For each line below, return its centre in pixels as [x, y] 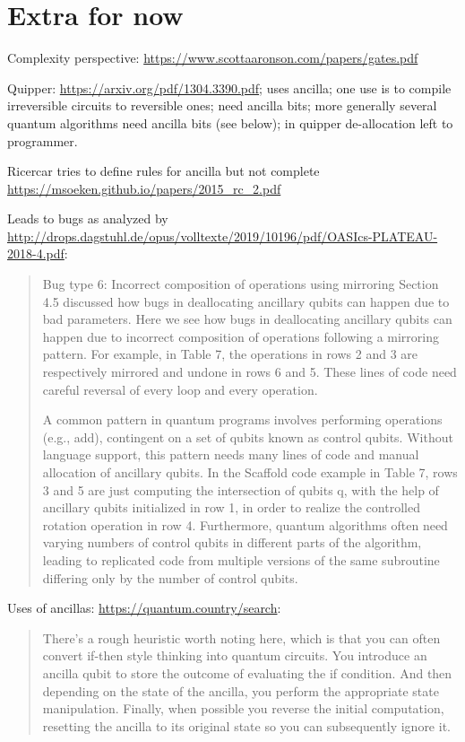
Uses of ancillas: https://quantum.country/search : [144, 608]
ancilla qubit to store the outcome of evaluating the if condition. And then [247, 672]
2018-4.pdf [36, 253]
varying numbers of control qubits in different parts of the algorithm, [232, 542]
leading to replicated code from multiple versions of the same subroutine [241, 559]
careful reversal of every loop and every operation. [180, 389]
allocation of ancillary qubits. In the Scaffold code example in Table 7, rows [250, 472]
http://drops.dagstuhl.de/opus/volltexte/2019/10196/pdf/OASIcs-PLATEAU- [223, 236]
